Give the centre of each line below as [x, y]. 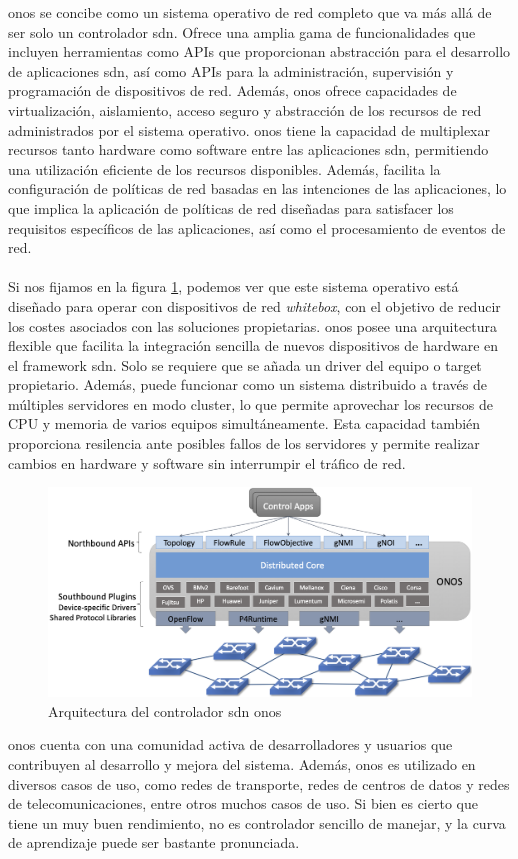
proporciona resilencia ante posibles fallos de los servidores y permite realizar [244, 443]
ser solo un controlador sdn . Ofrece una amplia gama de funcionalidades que [242, 31]
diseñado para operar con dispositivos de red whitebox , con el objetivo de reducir [254, 305]
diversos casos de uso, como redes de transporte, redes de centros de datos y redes [259, 783]
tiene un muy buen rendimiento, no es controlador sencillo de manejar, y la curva [257, 822]
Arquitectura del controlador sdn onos [165, 710]
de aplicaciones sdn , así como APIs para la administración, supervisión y [231, 70]
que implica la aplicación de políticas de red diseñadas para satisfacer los [231, 207]
